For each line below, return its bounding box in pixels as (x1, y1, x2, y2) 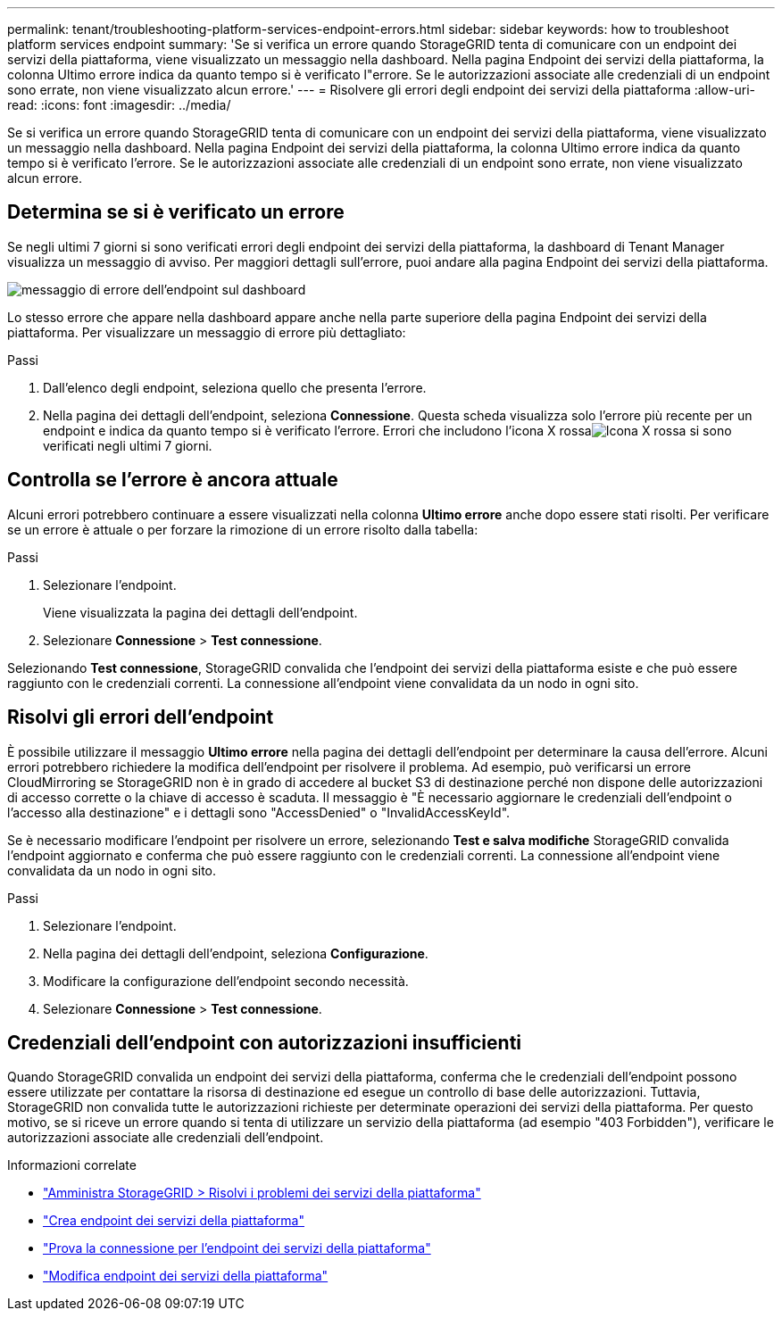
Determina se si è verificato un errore (7, 201, 345, 224)
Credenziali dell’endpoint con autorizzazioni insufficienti (7, 1031, 522, 1054)
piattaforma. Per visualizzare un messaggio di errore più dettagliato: (7, 324, 406, 340)
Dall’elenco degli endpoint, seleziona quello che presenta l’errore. (43, 379, 427, 395)
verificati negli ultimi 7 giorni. (43, 437, 212, 453)
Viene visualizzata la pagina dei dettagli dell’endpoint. (43, 604, 358, 620)
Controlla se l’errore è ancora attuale (7, 468, 338, 492)
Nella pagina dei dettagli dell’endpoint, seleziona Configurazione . (43, 945, 428, 961)
